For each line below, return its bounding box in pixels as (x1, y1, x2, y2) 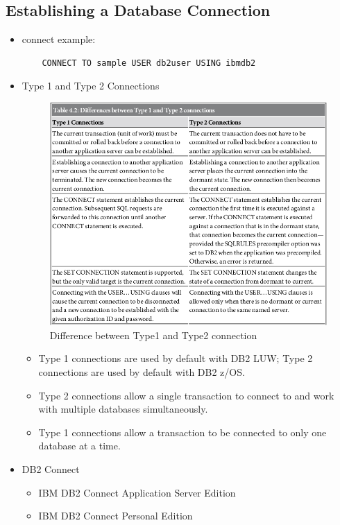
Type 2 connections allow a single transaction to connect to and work (38, 388, 334, 402)
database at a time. (38, 438, 121, 453)
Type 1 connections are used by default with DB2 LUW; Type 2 (38, 351, 313, 365)
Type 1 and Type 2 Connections (22, 78, 160, 93)
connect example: (22, 32, 96, 46)
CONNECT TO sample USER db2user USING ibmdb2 (42, 58, 256, 68)
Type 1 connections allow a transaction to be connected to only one (38, 424, 327, 439)
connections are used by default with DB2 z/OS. (38, 364, 245, 379)
